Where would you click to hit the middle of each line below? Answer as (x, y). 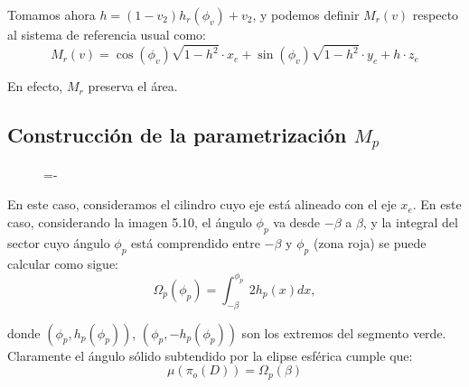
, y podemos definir (306, 14)
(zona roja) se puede (370, 242)
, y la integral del (410, 222)
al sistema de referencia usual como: (107, 34)
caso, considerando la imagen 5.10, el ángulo (130, 222)
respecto (436, 14)
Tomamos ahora (52, 14)
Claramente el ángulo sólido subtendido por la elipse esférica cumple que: (210, 355)
